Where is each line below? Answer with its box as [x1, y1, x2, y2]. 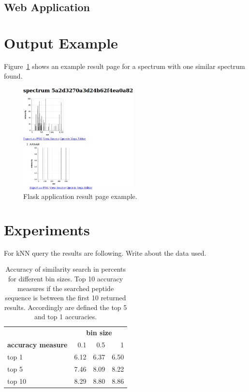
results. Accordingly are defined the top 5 [4, 302, 127, 312]
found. [4, 70, 23, 81]
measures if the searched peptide [17, 283, 114, 293]
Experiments [4, 219, 90, 239]
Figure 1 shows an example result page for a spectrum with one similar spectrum [4, 61, 245, 71]
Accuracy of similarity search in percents [5, 264, 126, 274]
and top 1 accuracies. [34, 311, 97, 322]
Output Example [4, 33, 118, 52]
